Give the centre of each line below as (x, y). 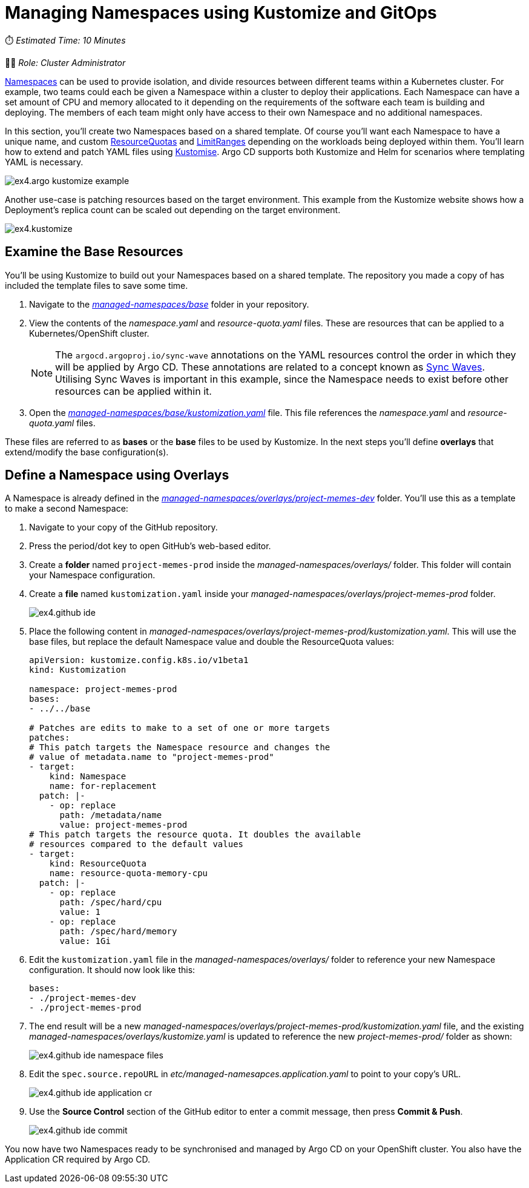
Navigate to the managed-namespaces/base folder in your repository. (169, 304)
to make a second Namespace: (67, 509)
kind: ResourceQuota (98, 864)
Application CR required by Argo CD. (77, 1160)
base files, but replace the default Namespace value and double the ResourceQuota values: (212, 642)
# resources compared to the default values (136, 844)
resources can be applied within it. (133, 391)
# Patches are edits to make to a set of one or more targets (180, 728)
